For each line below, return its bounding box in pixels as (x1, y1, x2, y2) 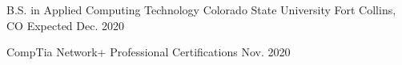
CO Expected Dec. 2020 (6, 17, 124, 33)
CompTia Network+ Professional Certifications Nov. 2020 (6, 44, 291, 60)
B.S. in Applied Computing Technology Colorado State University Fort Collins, (6, 2, 396, 17)
